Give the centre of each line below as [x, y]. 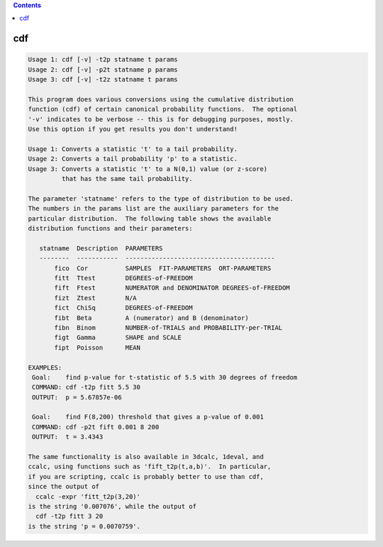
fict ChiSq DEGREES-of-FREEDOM [123, 308]
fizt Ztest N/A [96, 298]
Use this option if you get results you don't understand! [133, 129]
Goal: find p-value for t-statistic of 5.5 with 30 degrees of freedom [165, 377]
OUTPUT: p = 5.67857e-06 [77, 397]
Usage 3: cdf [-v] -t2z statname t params [103, 79]
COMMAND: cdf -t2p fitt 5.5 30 [87, 387]
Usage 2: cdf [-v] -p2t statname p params [103, 70]
